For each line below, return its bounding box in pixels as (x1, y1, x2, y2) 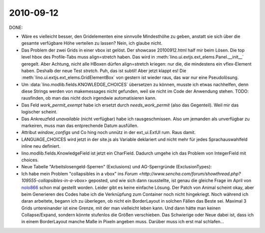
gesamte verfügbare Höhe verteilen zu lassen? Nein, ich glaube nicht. (21, 40, 162, 46)
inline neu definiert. (21, 143, 61, 149)
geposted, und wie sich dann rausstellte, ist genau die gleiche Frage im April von (88, 178, 251, 183)
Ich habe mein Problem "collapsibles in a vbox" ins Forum (21, 171, 138, 177)
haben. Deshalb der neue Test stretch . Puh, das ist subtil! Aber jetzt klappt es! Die (21, 68, 186, 74)
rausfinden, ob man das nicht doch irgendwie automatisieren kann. (21, 95, 157, 101)
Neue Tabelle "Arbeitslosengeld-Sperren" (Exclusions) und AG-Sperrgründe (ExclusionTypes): (21, 164, 212, 170)
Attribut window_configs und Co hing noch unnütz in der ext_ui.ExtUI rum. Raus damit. (21, 129, 196, 135)
